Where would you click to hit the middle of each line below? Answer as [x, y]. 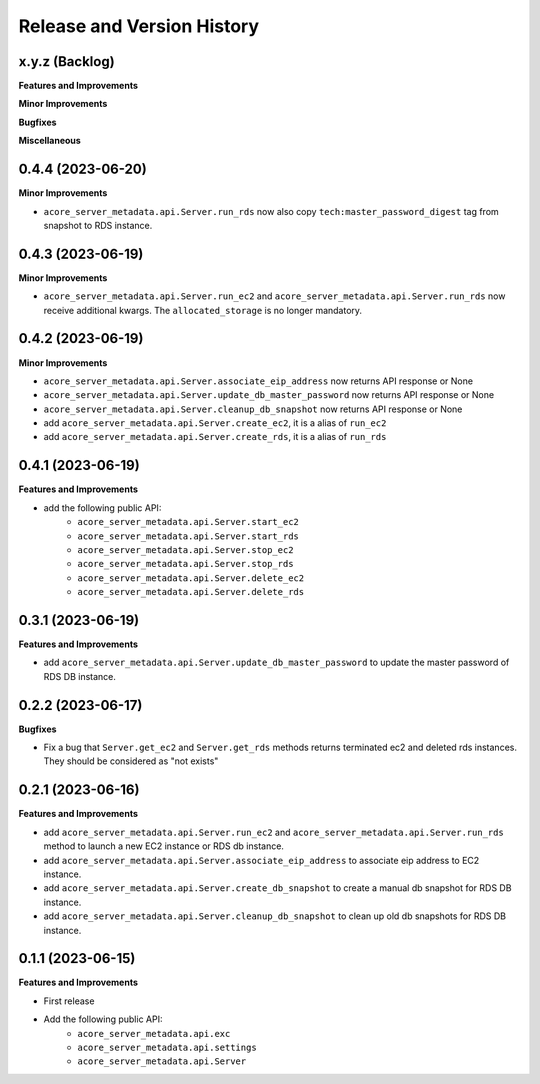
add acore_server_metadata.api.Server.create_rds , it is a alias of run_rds [215, 437]
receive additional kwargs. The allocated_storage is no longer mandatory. [203, 310]
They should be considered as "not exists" [131, 761]
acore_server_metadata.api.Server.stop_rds [185, 564]
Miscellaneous [50, 141]
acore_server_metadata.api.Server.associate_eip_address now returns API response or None [258, 381]
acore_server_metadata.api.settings [167, 1047]
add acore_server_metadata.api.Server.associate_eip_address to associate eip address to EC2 [261, 860]
